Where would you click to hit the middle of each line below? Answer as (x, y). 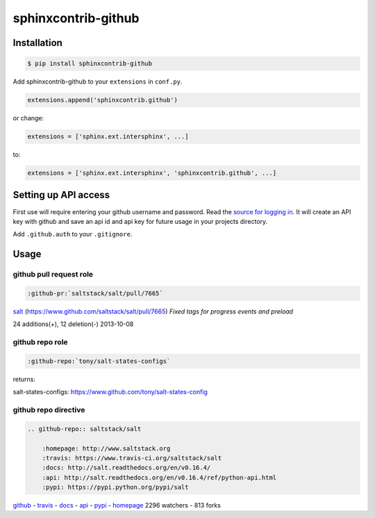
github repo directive (49, 410)
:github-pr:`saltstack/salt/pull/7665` (95, 293)
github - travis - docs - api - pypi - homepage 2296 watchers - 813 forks (117, 505)
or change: (28, 118)
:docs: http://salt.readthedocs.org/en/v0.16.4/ (126, 468)
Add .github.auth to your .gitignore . (73, 234)
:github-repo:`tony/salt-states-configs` (99, 361)
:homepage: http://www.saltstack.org (106, 448)
